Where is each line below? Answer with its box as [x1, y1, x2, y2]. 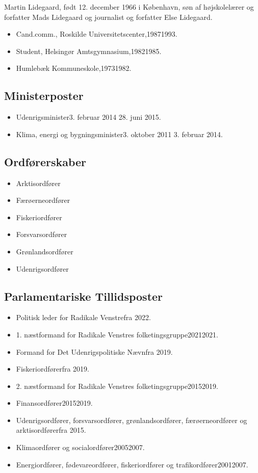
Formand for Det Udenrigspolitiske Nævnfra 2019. [16, 346, 173, 357]
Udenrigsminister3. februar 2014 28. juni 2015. [16, 112, 161, 122]
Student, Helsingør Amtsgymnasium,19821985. [16, 45, 162, 56]
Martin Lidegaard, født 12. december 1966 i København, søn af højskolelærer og [4, 2, 254, 12]
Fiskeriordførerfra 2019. [16, 363, 90, 374]
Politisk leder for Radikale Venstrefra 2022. [16, 312, 151, 323]
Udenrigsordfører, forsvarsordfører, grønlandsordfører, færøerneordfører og [16, 414, 247, 425]
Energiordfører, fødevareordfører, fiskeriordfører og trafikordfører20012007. [16, 459, 248, 469]
